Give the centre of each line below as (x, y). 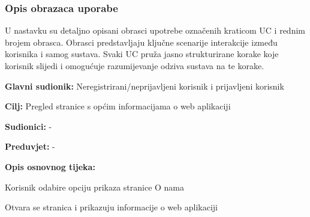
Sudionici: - (28, 126)
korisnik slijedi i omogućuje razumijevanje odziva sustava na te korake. (135, 66)
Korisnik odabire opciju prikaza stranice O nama (95, 187)
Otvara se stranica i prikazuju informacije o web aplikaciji (111, 207)
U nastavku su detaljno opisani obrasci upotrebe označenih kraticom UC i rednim (155, 30)
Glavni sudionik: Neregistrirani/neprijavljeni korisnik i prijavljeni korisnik (145, 86)
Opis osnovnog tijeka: (50, 166)
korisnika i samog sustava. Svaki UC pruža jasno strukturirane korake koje (142, 54)
